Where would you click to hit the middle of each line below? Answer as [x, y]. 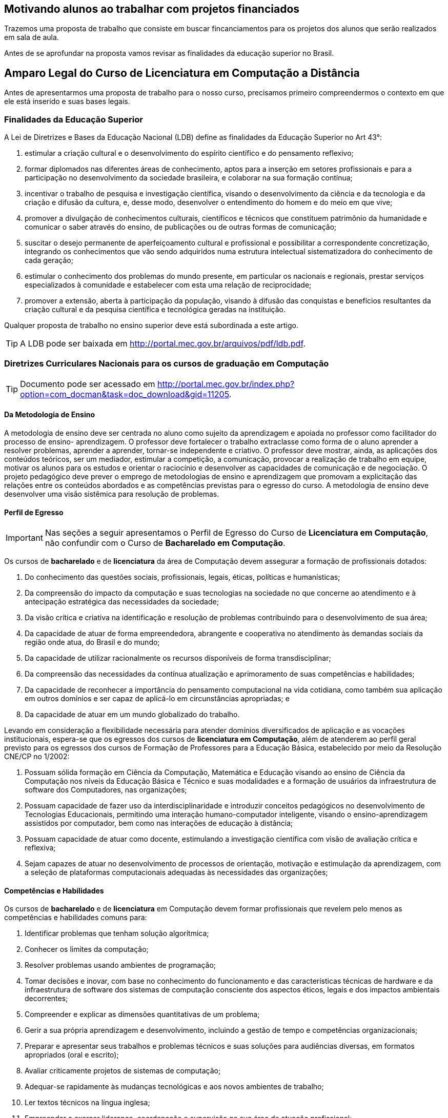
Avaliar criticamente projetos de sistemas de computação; [123, 1071]
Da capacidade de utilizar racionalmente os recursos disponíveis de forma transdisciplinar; [178, 658]
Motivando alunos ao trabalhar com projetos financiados [152, 9]
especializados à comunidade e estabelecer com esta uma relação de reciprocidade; [168, 285]
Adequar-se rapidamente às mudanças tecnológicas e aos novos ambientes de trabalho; [174, 1087]
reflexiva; [40, 848]
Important [24, 538]
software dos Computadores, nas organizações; [106, 790]
